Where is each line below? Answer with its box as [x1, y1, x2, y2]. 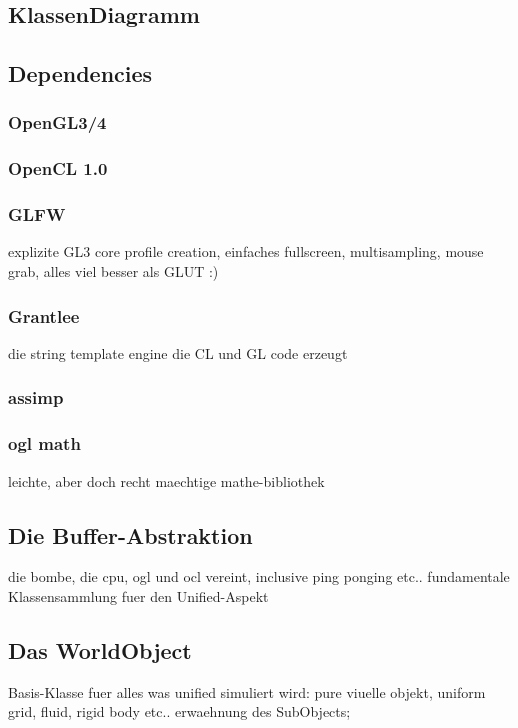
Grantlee [8, 303, 80, 328]
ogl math [8, 431, 81, 456]
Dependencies [8, 58, 153, 89]
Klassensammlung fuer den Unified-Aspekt [8, 585, 269, 606]
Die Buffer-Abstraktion [8, 519, 253, 550]
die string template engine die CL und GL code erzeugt [8, 342, 348, 363]
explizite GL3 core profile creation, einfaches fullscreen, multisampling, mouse [8, 241, 484, 262]
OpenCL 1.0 [8, 156, 108, 181]
